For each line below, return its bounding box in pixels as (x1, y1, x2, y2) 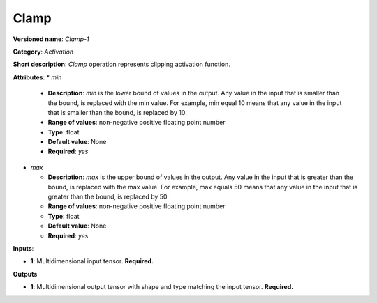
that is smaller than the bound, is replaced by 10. (47, 108, 188, 116)
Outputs (13, 270, 38, 278)
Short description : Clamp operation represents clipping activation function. (13, 60, 230, 69)
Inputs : (13, 244, 34, 252)
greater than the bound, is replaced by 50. (47, 192, 169, 201)
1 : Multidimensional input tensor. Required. (30, 257, 154, 265)
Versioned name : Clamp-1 (13, 35, 90, 43)
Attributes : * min (13, 73, 62, 81)
